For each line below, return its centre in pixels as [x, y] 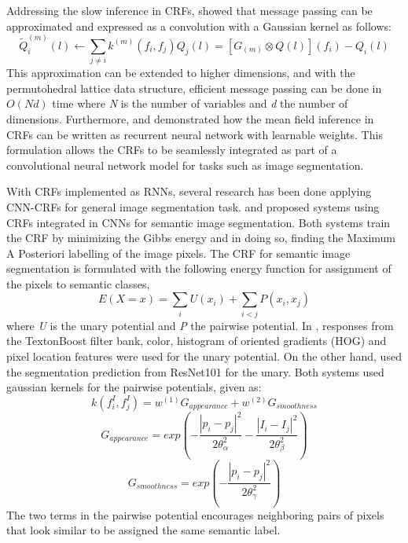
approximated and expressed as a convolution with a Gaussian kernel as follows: [199, 26]
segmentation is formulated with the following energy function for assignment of [199, 268]
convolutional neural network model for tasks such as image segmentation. [185, 165]
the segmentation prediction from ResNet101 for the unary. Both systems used [195, 371]
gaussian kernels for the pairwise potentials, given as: [134, 387]
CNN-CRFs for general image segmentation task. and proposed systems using [193, 206]
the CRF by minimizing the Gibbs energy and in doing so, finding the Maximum [201, 238]
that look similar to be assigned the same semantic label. [143, 530]
